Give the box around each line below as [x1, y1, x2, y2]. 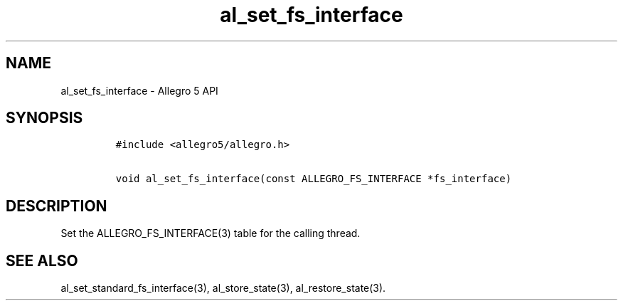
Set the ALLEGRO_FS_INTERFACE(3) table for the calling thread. [60, 227, 361, 240]
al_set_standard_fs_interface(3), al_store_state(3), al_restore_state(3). [60, 282, 386, 295]
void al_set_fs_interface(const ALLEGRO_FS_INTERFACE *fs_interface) [115, 173, 512, 185]
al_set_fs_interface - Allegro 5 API [60, 84, 218, 97]
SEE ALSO [6, 251, 78, 270]
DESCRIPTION [6, 196, 107, 215]
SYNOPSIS [6, 109, 83, 127]
